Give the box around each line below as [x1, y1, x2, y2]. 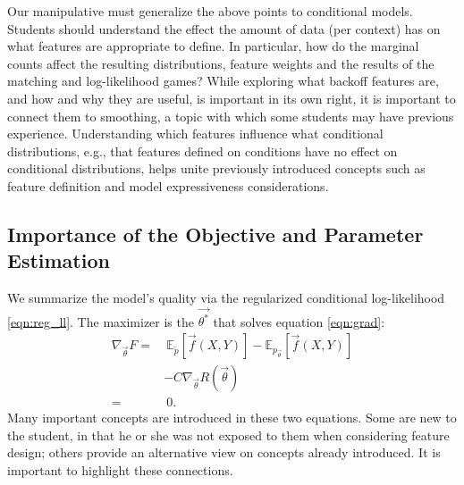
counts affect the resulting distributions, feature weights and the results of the [7, 54, 434, 72]
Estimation [7, 247, 110, 274]
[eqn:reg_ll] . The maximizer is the [7, 312, 194, 330]
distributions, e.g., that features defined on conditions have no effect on [7, 141, 398, 160]
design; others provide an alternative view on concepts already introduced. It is [7, 443, 441, 462]
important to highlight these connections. [7, 460, 233, 479]
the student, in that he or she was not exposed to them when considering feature [7, 425, 450, 444]
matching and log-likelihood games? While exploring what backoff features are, [7, 71, 439, 90]
